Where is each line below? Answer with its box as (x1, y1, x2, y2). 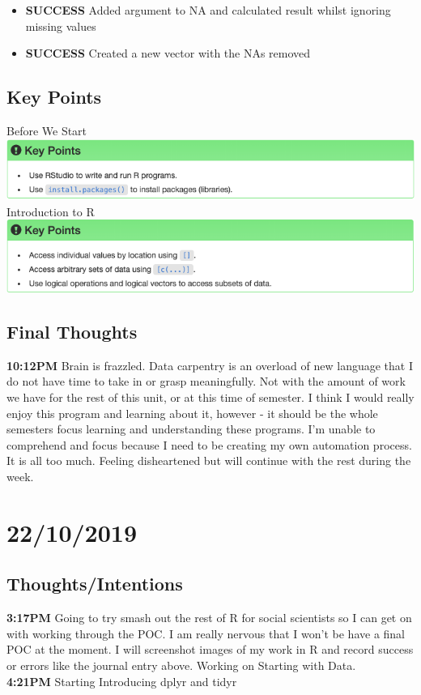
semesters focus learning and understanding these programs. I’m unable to (6, 420, 376, 437)
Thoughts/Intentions (6, 571, 183, 596)
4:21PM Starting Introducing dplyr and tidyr (6, 672, 237, 689)
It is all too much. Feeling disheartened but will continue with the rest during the (6, 452, 411, 469)
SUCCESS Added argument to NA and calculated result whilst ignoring (25, 2, 391, 18)
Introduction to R (6, 203, 95, 220)
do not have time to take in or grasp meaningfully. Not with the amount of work (6, 373, 406, 390)
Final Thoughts (6, 319, 138, 344)
